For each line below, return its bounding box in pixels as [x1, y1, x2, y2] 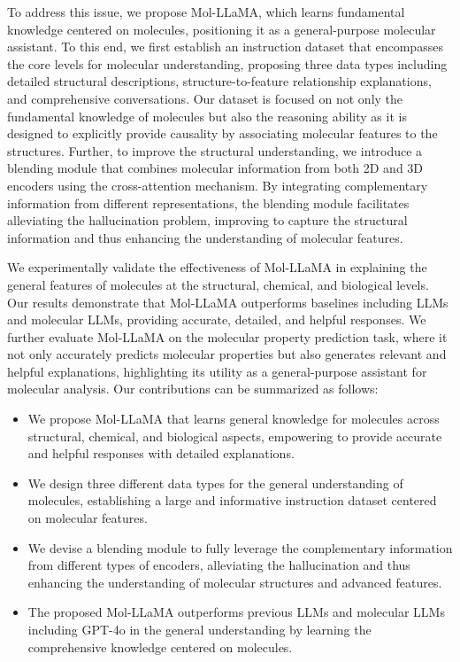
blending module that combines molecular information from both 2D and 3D [7, 159, 424, 177]
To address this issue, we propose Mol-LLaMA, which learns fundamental [7, 3, 405, 20]
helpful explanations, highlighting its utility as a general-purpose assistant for [7, 362, 427, 380]
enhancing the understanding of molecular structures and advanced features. [27, 572, 442, 591]
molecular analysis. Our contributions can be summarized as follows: [7, 379, 379, 398]
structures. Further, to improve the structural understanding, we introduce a [7, 141, 423, 160]
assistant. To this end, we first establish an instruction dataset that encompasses [7, 37, 443, 56]
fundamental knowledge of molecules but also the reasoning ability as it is [7, 106, 407, 125]
